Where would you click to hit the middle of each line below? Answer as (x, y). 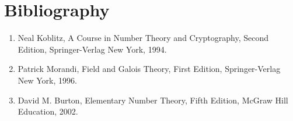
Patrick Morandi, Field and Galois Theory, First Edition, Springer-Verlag (149, 69)
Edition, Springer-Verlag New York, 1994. (92, 49)
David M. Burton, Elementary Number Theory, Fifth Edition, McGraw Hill (153, 100)
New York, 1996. (47, 80)
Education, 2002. (48, 111)
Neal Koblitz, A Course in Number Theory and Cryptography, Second (143, 38)
